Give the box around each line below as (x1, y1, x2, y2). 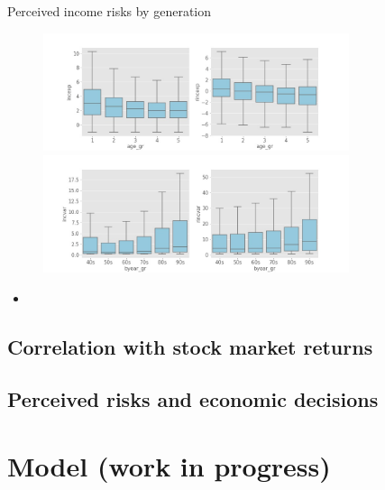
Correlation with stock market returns (7, 332, 373, 360)
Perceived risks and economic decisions (7, 385, 379, 413)
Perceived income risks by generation (7, 2, 212, 20)
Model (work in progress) (7, 448, 331, 485)
